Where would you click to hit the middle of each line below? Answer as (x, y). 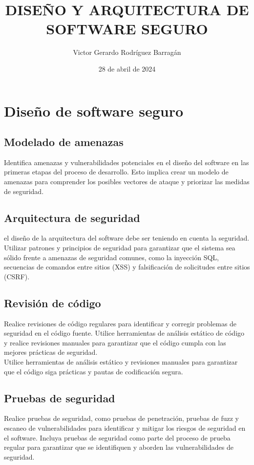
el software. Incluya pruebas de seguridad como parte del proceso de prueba (117, 437)
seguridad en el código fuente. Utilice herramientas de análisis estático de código (124, 333)
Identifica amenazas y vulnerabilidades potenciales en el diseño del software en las (127, 162)
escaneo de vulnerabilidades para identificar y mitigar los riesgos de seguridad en (125, 428)
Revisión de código (53, 303)
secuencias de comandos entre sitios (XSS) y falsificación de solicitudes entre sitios (127, 267)
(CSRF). (17, 276)
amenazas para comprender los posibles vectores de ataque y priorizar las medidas (127, 182)
